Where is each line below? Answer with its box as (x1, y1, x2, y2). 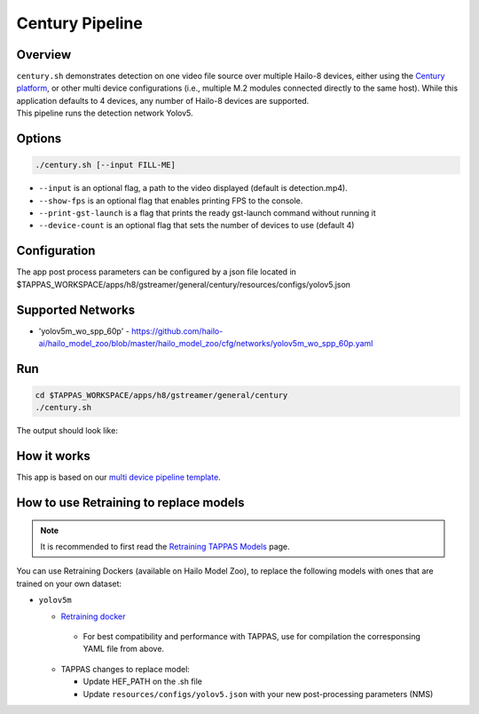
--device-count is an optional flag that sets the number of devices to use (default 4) (38, 220, 355, 231)
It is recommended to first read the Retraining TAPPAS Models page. (40, 542, 290, 552)
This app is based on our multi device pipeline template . (16, 472, 221, 483)
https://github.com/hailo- (131, 325, 224, 337)
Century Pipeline (16, 13, 144, 33)
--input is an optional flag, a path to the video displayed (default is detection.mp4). (38, 183, 348, 194)
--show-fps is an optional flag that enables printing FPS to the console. (38, 195, 303, 206)
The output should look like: (16, 425, 119, 436)
